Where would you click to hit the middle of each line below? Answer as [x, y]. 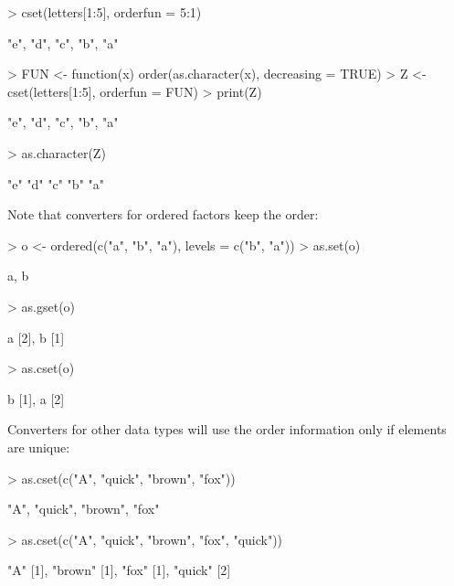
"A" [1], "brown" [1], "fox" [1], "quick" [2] [119, 570]
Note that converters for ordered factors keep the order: [163, 214]
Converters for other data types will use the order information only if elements [227, 429]
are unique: [39, 447]
